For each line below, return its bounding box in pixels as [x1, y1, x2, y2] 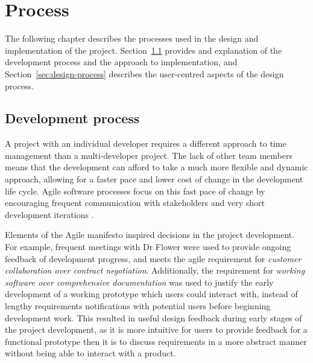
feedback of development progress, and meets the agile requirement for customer [5, 252, 302, 265]
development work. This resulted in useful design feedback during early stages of [5, 311, 302, 324]
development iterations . [5, 208, 94, 220]
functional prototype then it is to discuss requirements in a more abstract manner [5, 335, 307, 347]
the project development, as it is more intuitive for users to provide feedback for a [5, 323, 308, 336]
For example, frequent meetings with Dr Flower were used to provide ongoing [5, 240, 291, 253]
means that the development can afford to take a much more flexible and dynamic [5, 161, 308, 173]
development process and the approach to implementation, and [5, 56, 238, 68]
